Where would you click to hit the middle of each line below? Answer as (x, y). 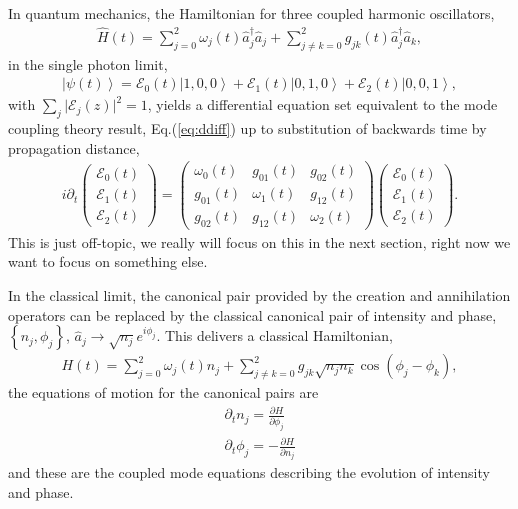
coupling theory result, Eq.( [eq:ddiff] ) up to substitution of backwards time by (247, 128)
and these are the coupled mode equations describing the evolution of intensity (249, 472)
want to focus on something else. (108, 261)
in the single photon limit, (88, 63)
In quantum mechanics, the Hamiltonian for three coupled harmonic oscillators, (251, 13)
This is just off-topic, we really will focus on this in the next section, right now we (259, 241)
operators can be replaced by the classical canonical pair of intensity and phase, (252, 314)
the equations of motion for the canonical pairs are (163, 392)
